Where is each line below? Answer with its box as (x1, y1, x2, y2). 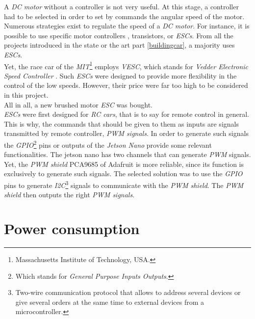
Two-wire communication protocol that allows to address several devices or (15, 287, 241, 297)
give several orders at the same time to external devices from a (15, 296, 204, 307)
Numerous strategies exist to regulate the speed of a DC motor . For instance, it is (4, 21, 250, 31)
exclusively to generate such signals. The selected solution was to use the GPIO (4, 168, 243, 179)
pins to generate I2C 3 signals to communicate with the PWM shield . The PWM (4, 179, 244, 190)
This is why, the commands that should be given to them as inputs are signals (4, 118, 239, 129)
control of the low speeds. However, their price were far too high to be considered (4, 80, 248, 90)
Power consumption (4, 218, 140, 239)
